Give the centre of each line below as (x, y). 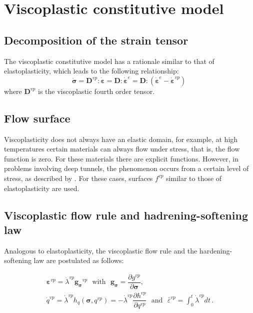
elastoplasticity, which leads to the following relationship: (91, 71)
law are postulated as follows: (79, 260)
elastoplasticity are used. (42, 188)
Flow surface (37, 118)
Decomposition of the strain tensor (96, 40)
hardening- (216, 250)
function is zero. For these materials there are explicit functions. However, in (121, 158)
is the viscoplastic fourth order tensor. (96, 91)
